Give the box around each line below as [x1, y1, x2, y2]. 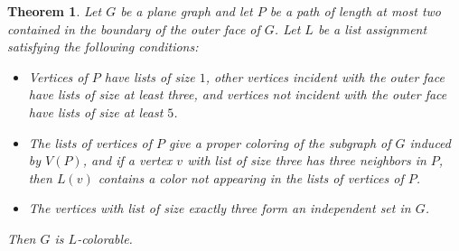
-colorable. [77, 228, 133, 247]
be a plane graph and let [120, 2, 253, 20]
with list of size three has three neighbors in [187, 151, 426, 170]
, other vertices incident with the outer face [205, 67, 445, 86]
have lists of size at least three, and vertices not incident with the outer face [28, 85, 447, 104]
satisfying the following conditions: [7, 37, 199, 56]
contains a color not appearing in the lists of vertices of [98, 168, 404, 187]
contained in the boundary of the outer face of [7, 19, 260, 38]
